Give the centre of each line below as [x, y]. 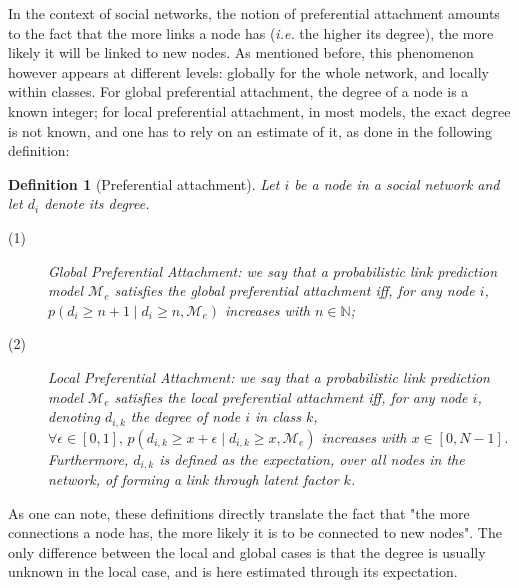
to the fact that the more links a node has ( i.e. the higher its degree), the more [251, 32]
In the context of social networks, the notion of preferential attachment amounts [254, 13]
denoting [74, 416]
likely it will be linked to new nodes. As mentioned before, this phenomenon [241, 52]
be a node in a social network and [397, 183]
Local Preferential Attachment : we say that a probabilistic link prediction [269, 376]
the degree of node [185, 416]
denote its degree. [97, 203]
